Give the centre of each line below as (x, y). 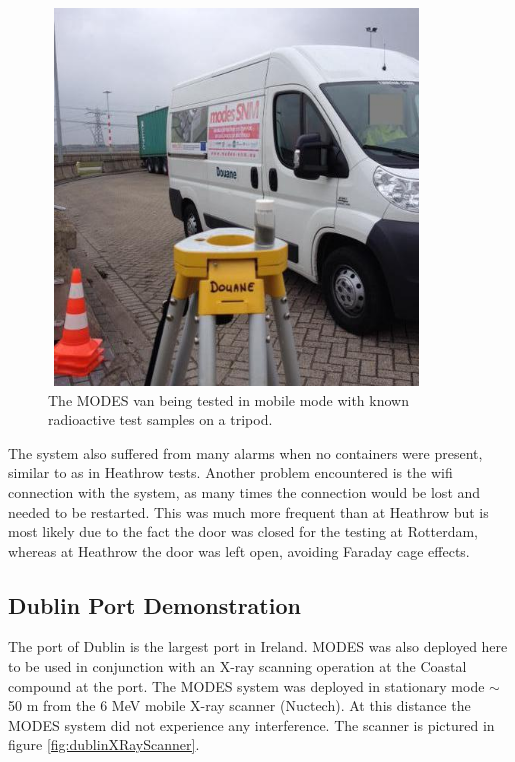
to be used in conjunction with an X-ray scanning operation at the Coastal (237, 666)
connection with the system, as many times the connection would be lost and (244, 491)
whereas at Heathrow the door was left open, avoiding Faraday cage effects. (239, 550)
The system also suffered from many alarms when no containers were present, (245, 452)
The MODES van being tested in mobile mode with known (228, 399)
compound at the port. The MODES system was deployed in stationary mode (246, 685)
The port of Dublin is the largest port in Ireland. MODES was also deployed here (258, 646)
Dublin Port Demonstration (154, 604)
